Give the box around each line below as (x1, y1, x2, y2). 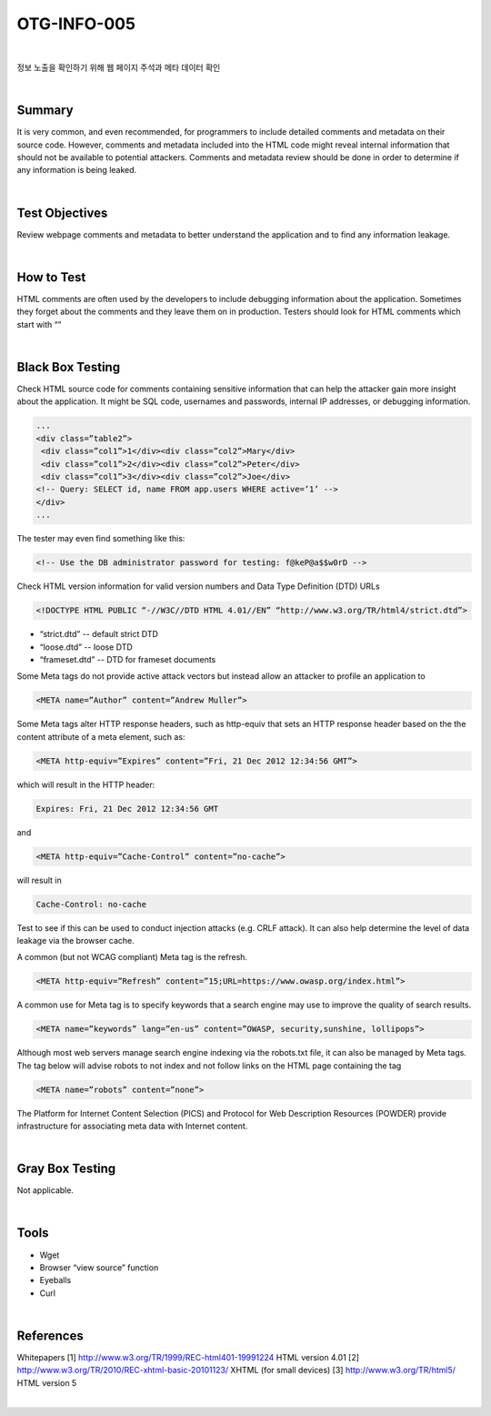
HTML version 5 (16, 1377, 77, 1388)
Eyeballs (39, 1275, 72, 1286)
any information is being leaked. (16, 165, 137, 176)
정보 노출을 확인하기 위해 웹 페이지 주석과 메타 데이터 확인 (16, 62, 221, 73)
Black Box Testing (16, 359, 121, 375)
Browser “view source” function (39, 1261, 159, 1273)
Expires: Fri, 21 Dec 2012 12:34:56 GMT (35, 804, 218, 814)
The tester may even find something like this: (16, 533, 185, 544)
